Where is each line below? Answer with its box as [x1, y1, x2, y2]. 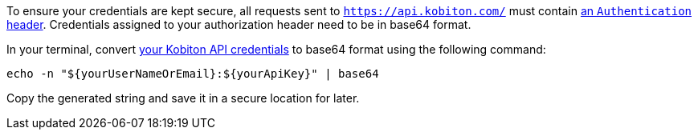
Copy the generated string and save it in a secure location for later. [6, 91, 360, 105]
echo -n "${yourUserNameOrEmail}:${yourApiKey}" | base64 [6, 67, 379, 80]
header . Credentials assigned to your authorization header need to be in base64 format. [6, 18, 471, 31]
